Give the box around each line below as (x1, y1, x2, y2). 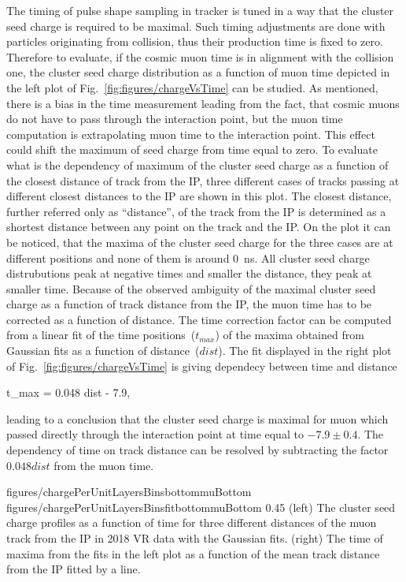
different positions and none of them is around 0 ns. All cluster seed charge (6, 249, 370, 266)
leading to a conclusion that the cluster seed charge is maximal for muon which (6, 410, 389, 427)
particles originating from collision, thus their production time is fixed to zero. (6, 33, 383, 50)
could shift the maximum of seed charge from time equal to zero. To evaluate (6, 141, 378, 158)
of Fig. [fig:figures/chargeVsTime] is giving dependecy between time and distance (6, 357, 397, 374)
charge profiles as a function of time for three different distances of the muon (6, 514, 377, 531)
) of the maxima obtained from (215, 326, 364, 343)
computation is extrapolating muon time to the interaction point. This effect (6, 125, 375, 142)
